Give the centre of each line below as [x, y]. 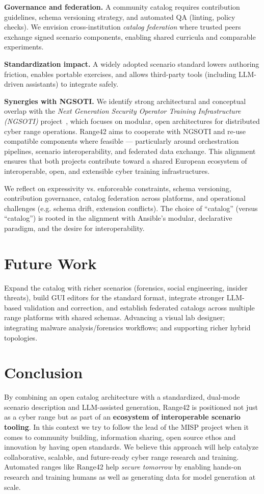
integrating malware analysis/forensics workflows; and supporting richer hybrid [127, 327]
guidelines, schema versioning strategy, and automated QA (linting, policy [120, 17]
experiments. [24, 47]
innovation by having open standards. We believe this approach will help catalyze [131, 447]
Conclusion [44, 372]
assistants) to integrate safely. [72, 84]
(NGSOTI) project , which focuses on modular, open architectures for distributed [132, 121]
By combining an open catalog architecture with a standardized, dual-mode [122, 397]
